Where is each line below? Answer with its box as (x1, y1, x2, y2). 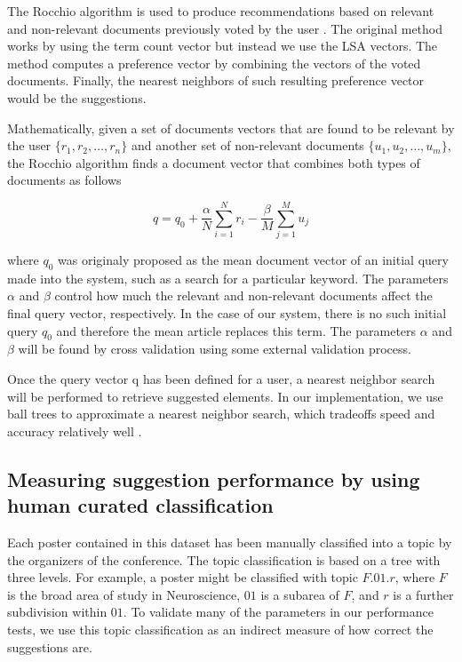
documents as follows (7, 171, 122, 189)
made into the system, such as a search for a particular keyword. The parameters (7, 268, 449, 287)
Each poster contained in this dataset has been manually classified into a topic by (7, 533, 452, 551)
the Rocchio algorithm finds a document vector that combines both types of (7, 153, 420, 171)
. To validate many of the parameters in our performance (123, 602, 434, 621)
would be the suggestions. (7, 88, 147, 107)
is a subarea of (260, 585, 339, 603)
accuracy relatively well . (7, 421, 142, 440)
